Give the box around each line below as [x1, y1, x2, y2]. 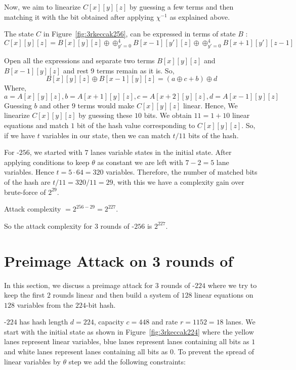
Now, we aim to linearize [4, 2, 81, 12]
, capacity [94, 316, 124, 327]
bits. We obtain [144, 110, 192, 120]
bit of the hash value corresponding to [76, 120, 195, 131]
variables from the [17, 299, 73, 310]
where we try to [207, 279, 257, 290]
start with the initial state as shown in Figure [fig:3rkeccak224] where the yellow [4, 326, 254, 337]
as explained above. [170, 11, 230, 22]
